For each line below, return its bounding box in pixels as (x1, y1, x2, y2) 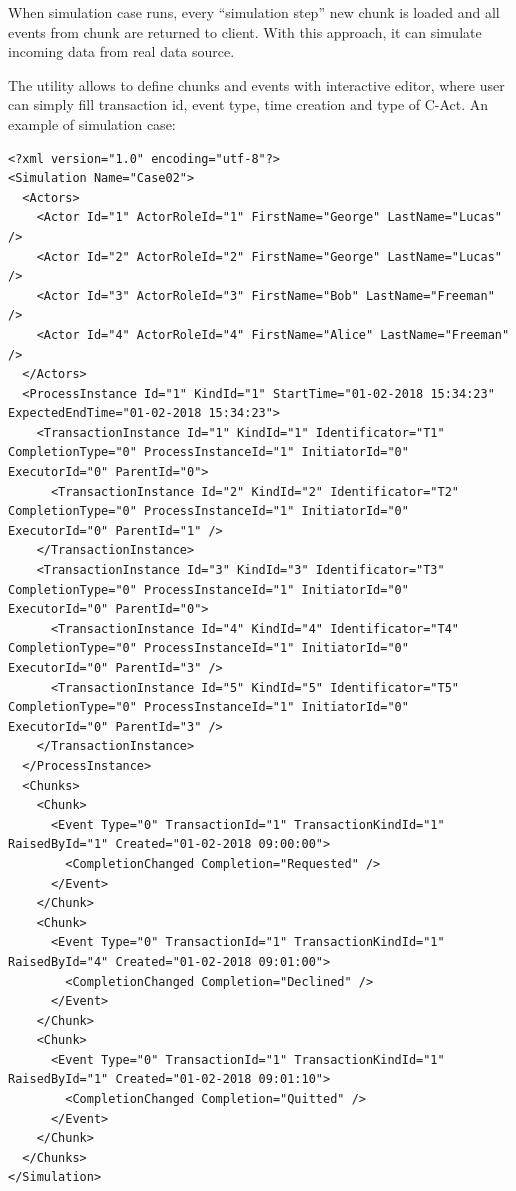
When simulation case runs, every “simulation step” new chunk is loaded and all (8, 2, 500, 22)
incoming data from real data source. (8, 41, 235, 62)
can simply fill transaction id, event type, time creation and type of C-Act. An (8, 94, 489, 115)
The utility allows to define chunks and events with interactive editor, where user (8, 74, 505, 95)
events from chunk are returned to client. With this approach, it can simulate (8, 21, 482, 42)
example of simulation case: (8, 113, 176, 134)
